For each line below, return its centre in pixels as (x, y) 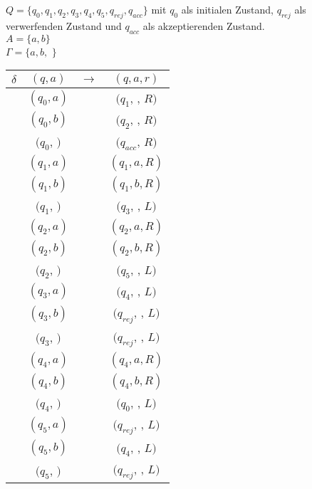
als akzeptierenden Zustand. (204, 25)
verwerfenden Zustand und (64, 25)
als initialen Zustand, (228, 9)
